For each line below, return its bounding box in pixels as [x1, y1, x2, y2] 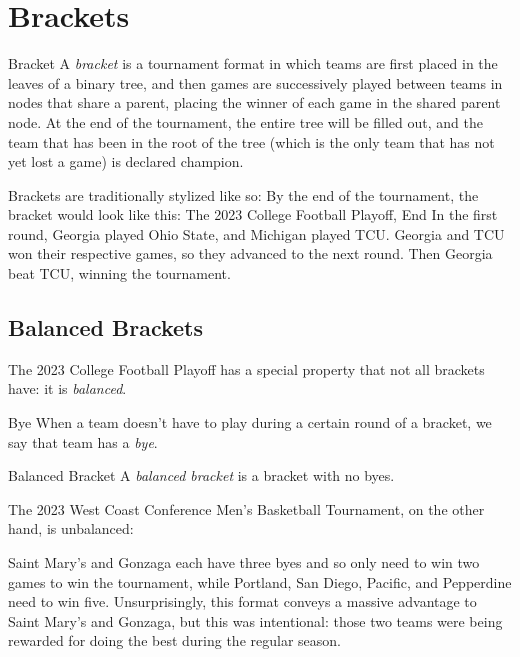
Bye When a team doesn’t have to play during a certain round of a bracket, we [8, 412, 492, 433]
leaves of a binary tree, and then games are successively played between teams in [8, 72, 503, 93]
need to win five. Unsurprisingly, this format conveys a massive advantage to [8, 591, 477, 612]
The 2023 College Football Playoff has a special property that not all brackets [8, 358, 485, 379]
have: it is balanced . [8, 378, 127, 399]
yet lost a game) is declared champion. [8, 151, 244, 172]
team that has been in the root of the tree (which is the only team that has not [8, 131, 495, 152]
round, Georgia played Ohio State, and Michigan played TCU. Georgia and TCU [8, 223, 505, 244]
